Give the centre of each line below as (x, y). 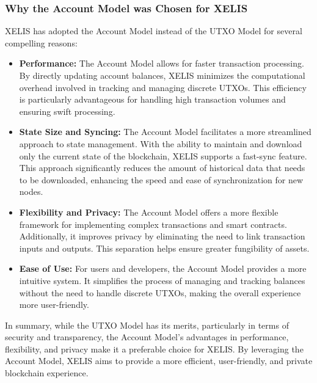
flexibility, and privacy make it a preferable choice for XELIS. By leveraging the (154, 348)
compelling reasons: (41, 42)
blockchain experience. (47, 373)
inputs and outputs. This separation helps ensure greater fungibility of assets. (164, 248)
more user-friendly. (54, 305)
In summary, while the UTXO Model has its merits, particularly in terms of (147, 325)
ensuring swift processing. (67, 111)
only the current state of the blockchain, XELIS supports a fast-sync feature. (163, 155)
